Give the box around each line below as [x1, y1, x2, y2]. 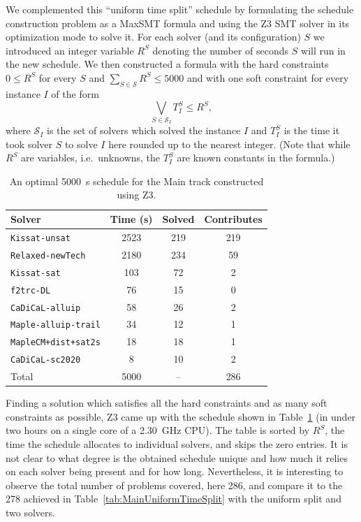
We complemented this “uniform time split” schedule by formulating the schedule [6, 2, 354, 16]
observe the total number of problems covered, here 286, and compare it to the [6, 477, 343, 492]
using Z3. [117, 187, 156, 202]
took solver [6, 136, 53, 151]
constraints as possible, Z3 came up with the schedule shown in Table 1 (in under [6, 409, 356, 423]
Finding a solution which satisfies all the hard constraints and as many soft [6, 396, 327, 410]
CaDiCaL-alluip [10, 303, 81, 313]
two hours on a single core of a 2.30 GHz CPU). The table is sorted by [6, 423, 310, 437]
